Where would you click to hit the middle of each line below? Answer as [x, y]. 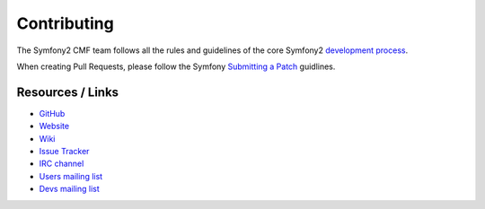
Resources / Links [68, 92]
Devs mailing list [70, 189]
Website [54, 126]
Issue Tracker [64, 152]
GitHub [52, 113]
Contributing [65, 23]
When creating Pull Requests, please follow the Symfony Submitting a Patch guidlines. [176, 66]
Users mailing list [71, 176]
